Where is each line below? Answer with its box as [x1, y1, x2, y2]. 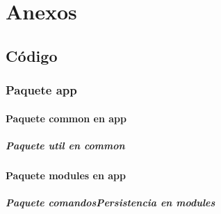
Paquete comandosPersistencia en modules [6, 195, 215, 209]
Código [6, 44, 58, 66]
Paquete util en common [6, 138, 125, 152]
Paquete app [6, 81, 77, 99]
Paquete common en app [6, 110, 126, 125]
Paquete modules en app [6, 167, 126, 182]
